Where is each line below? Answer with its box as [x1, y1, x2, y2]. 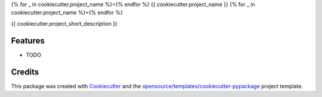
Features [11, 36, 45, 46]
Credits [11, 67, 39, 77]
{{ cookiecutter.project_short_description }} [11, 20, 117, 27]
